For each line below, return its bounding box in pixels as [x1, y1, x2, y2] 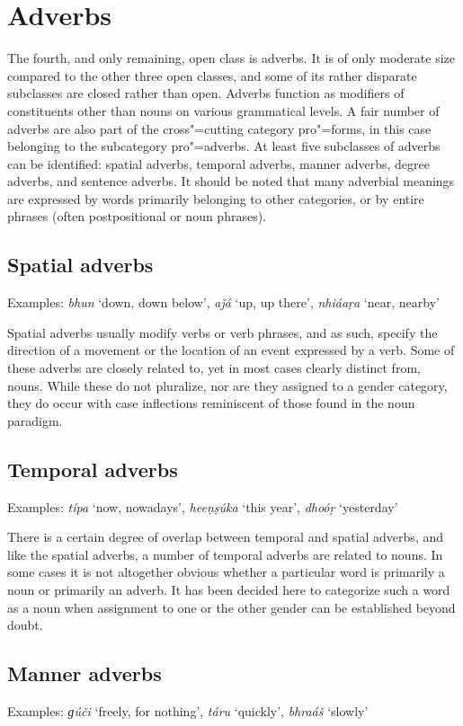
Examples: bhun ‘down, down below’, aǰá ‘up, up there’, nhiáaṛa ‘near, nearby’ [7, 293, 440, 312]
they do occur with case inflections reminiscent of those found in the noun [7, 394, 415, 412]
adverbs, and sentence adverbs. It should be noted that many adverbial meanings [7, 172, 455, 190]
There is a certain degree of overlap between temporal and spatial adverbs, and [7, 527, 443, 546]
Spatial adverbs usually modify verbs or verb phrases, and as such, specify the [7, 323, 438, 341]
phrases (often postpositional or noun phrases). [7, 207, 267, 226]
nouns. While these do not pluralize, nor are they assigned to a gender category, [7, 376, 448, 394]
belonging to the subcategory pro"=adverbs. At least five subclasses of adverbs [7, 137, 441, 155]
